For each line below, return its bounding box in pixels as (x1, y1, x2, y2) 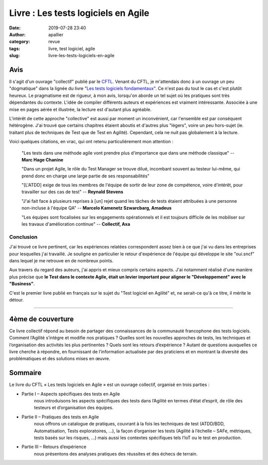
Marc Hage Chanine (21, 156, 64, 162)
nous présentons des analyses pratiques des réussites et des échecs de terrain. (34, 451, 198, 457)
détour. (9, 297, 24, 303)
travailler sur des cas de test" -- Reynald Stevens (21, 189, 124, 195)
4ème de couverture (9, 314, 74, 323)
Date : (9, 25, 21, 31)
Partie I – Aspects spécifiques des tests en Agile (21, 390, 120, 397)
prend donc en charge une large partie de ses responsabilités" (21, 173, 150, 179)
